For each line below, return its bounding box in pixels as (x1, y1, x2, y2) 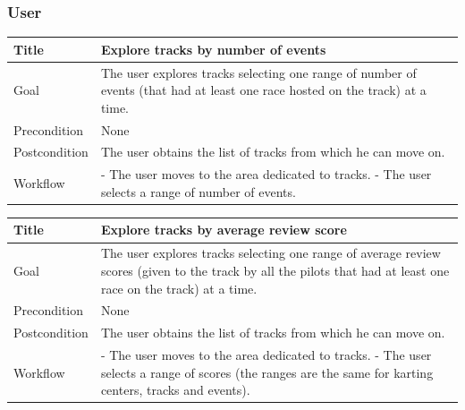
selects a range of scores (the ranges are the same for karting (100, 363, 434, 381)
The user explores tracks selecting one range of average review (100, 243, 441, 262)
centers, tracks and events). (100, 380, 250, 399)
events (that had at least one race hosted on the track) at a (100, 81, 427, 99)
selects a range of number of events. (100, 182, 296, 201)
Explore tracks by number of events (100, 39, 326, 58)
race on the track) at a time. (100, 278, 258, 297)
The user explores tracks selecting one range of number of (100, 63, 417, 81)
